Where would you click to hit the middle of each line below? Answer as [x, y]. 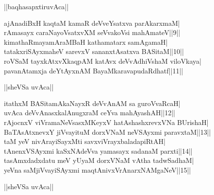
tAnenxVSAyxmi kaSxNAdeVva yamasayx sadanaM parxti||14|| [98, 151]
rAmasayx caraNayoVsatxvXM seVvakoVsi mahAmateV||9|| [92, 32]
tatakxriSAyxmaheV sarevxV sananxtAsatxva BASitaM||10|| [94, 51]
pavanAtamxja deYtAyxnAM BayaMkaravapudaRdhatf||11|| [94, 70]
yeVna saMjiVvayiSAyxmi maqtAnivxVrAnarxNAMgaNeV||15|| [98, 169]
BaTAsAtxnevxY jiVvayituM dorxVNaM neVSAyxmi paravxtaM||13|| [107, 132]
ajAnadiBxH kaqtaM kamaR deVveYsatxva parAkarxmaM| [92, 23]
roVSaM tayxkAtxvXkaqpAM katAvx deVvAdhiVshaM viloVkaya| [103, 61]
